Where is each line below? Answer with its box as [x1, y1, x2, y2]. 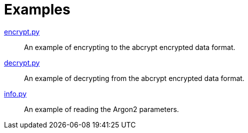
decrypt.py [4, 58, 40, 67]
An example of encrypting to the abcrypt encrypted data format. [24, 42, 235, 51]
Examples [4, 1, 70, 18]
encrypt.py [4, 27, 40, 36]
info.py [4, 89, 27, 98]
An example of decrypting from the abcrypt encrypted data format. [24, 73, 244, 82]
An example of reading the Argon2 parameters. [24, 104, 179, 113]
